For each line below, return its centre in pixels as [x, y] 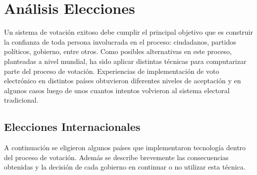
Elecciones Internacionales [72, 127]
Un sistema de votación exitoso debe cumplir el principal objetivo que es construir [128, 32]
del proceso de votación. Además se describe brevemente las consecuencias [116, 157]
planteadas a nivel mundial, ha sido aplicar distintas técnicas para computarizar [125, 61]
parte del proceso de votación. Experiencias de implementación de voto [112, 71]
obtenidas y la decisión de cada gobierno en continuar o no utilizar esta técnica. [125, 167]
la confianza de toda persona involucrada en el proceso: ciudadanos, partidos [120, 41]
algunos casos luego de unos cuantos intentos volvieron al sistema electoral [117, 90]
